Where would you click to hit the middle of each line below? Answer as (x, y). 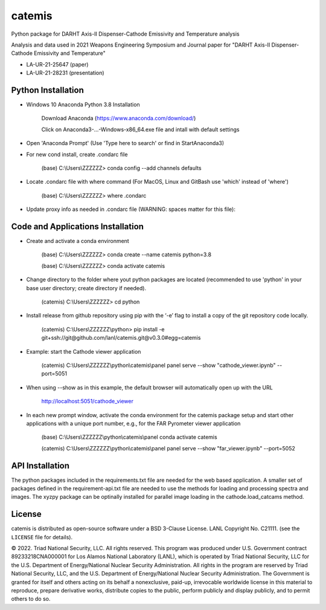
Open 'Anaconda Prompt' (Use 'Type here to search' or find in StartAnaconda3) (125, 143)
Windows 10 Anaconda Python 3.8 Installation (83, 105)
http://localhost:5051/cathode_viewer (88, 401)
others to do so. (31, 599)
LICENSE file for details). (42, 537)
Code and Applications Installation (78, 226)
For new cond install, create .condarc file (77, 154)
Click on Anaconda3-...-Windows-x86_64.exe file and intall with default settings (140, 129)
